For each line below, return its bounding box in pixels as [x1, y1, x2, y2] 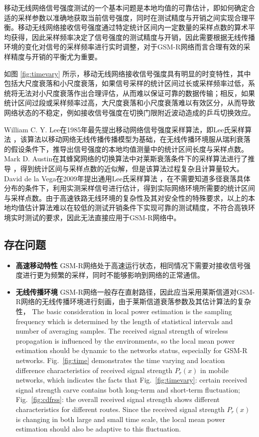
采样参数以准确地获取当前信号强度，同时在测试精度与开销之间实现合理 [17, 12, 248, 22]
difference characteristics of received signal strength [15, 365, 173, 375]
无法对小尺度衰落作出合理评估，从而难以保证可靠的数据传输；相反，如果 [17, 87, 255, 98]
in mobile [200, 365, 229, 375]
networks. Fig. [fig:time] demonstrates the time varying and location [15, 355, 225, 366]
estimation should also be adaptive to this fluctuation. [15, 424, 181, 434]
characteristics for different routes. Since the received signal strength [15, 404, 225, 414]
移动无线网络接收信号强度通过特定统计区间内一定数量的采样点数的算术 [17, 22, 248, 32]
